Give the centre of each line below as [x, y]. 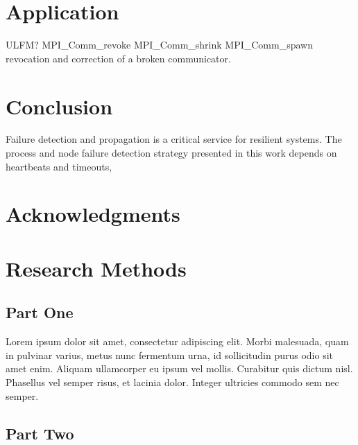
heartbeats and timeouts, [59, 166]
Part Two [40, 433]
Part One [40, 312]
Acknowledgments [93, 214]
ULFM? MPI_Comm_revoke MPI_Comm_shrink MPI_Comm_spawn [159, 45]
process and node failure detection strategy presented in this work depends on [171, 153]
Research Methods [96, 268]
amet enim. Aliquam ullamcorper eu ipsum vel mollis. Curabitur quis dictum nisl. [179, 368]
